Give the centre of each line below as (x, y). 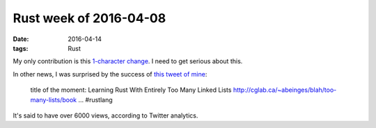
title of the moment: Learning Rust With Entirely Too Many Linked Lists (131, 90)
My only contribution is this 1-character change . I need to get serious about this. (128, 61)
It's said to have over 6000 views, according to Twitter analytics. (105, 115)
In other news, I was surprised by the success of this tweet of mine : (110, 74)
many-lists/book (54, 99)
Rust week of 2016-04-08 (89, 18)
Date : (21, 39)
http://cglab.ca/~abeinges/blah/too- (285, 90)
